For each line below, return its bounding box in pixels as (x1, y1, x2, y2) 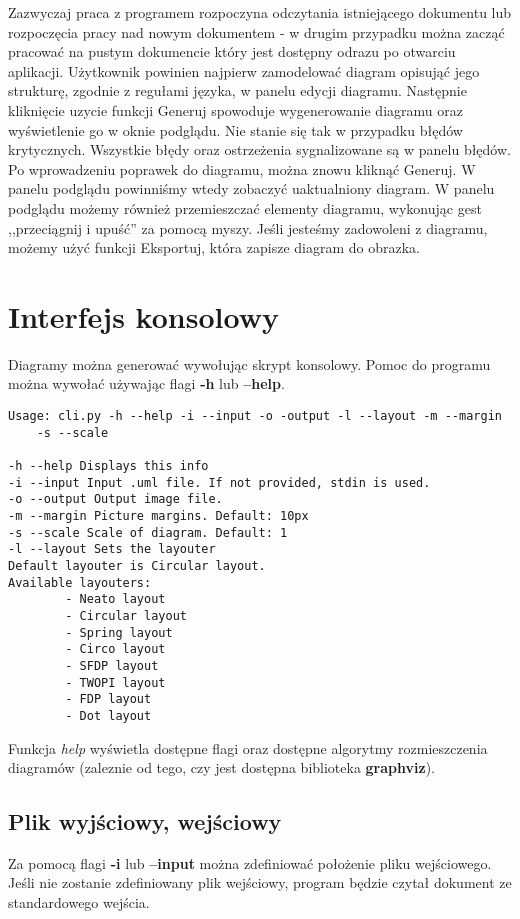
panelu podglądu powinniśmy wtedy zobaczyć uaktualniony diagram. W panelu (8, 178, 495, 199)
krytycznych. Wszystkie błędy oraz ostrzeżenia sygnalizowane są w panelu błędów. (8, 139, 511, 160)
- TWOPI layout (65, 675, 166, 690)
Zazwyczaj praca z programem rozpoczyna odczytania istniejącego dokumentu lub (8, 2, 512, 22)
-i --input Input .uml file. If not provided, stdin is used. (8, 475, 431, 490)
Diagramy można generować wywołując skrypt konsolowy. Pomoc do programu (8, 353, 491, 374)
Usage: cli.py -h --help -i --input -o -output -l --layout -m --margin (8, 409, 502, 424)
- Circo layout (65, 642, 166, 657)
